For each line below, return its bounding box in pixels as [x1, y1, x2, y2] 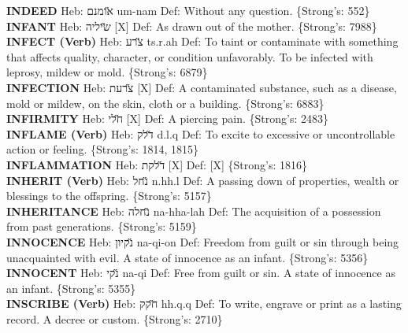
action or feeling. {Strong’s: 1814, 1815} [6, 141, 199, 157]
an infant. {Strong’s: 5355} [6, 279, 136, 296]
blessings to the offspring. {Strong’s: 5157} [6, 187, 212, 204]
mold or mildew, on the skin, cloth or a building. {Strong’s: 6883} [6, 94, 325, 111]
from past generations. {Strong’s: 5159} [6, 218, 197, 235]
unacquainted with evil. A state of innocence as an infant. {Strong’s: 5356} [6, 249, 369, 265]
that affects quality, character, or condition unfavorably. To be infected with [6, 48, 373, 65]
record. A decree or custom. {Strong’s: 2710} [6, 310, 223, 327]
